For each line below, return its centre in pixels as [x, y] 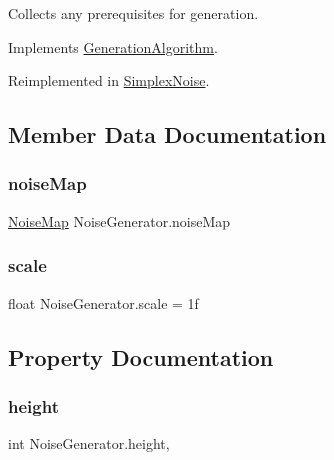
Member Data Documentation [167, 134]
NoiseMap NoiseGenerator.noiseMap [119, 220]
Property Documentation [141, 356]
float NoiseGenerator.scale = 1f [103, 302]
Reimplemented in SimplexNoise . [109, 80]
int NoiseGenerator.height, [89, 443]
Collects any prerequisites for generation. [133, 13]
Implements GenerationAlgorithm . [113, 46]
